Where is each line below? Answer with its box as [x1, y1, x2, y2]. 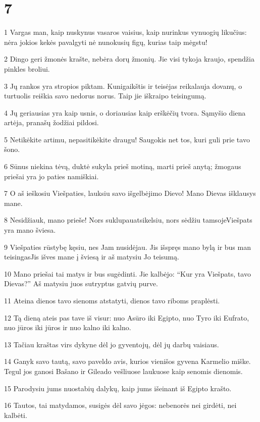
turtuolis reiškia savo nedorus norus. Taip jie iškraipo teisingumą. [4, 90, 206, 101]
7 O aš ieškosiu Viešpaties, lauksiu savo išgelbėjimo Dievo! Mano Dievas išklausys [4, 188, 256, 198]
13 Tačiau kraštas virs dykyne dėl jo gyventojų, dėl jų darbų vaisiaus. [4, 339, 219, 349]
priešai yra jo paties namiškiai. [4, 171, 99, 181]
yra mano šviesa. [4, 225, 56, 235]
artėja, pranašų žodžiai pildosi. [4, 117, 99, 128]
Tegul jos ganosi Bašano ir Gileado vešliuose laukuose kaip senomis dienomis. [4, 365, 243, 376]
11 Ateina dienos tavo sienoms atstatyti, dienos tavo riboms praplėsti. [4, 295, 220, 305]
